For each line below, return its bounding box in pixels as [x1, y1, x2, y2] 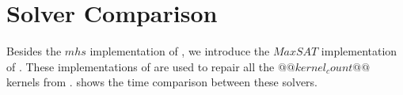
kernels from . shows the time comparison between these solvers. [6, 74, 318, 90]
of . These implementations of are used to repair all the [6, 58, 275, 74]
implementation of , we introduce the [89, 43, 270, 59]
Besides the [6, 43, 62, 59]
